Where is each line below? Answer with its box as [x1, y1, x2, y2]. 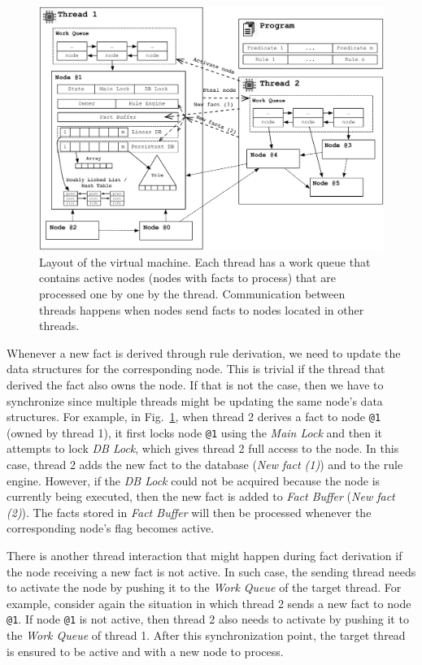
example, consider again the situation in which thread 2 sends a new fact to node [7, 594, 411, 611]
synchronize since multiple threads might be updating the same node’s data [7, 392, 383, 409]
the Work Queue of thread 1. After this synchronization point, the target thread [7, 627, 406, 644]
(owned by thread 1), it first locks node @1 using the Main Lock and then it [7, 424, 383, 441]
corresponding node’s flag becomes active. [7, 519, 215, 537]
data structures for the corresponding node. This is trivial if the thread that [7, 360, 385, 377]
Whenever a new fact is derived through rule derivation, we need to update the [7, 344, 401, 361]
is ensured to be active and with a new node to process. [7, 642, 284, 659]
